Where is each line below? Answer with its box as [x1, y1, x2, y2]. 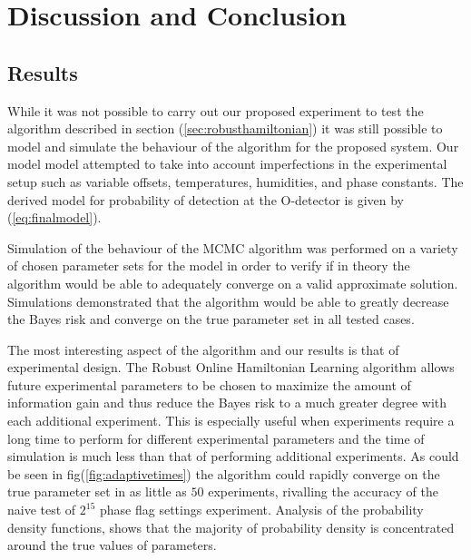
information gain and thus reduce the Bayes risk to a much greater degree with [7, 393, 447, 412]
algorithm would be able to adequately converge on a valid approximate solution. [7, 273, 458, 292]
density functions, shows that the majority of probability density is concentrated [7, 517, 455, 536]
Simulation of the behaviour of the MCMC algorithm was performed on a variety [7, 238, 458, 257]
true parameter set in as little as [7, 482, 187, 501]
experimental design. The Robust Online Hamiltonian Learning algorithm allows [7, 358, 455, 377]
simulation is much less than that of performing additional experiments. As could [7, 447, 459, 466]
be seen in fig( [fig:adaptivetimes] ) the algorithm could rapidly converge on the [7, 464, 440, 483]
